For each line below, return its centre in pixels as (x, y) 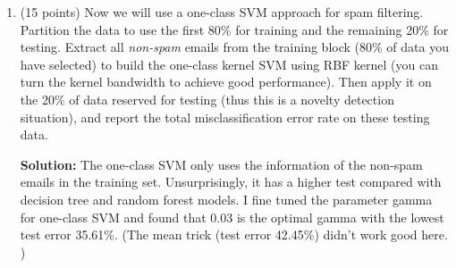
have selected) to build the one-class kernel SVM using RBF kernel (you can (229, 64)
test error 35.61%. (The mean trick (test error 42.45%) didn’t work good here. (234, 234)
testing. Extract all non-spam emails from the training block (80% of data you (234, 47)
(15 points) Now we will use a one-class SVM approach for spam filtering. (222, 12)
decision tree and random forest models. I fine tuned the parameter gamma (226, 199)
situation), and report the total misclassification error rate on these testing (225, 117)
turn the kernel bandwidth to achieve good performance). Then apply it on (226, 82)
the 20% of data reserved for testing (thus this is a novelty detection (207, 99)
